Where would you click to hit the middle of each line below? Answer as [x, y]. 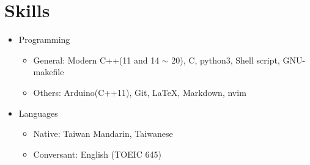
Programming [44, 39]
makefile [49, 72]
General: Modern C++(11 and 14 [96, 60]
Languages [38, 113]
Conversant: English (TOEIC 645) [98, 154]
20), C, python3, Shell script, [226, 60]
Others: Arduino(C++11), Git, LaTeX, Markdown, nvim [140, 92]
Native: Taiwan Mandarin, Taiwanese [103, 134]
